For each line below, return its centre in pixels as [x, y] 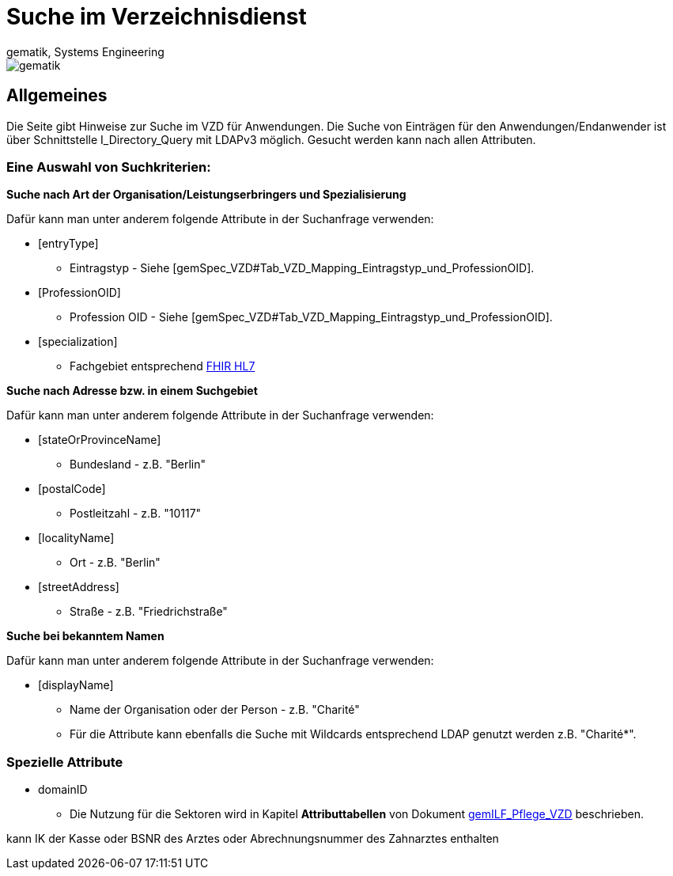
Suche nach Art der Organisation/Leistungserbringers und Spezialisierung [206, 195]
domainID [63, 790]
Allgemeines [57, 96]
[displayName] [76, 685]
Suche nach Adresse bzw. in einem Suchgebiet [132, 391]
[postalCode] [72, 489]
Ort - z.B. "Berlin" [115, 563]
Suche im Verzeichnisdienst [157, 17]
